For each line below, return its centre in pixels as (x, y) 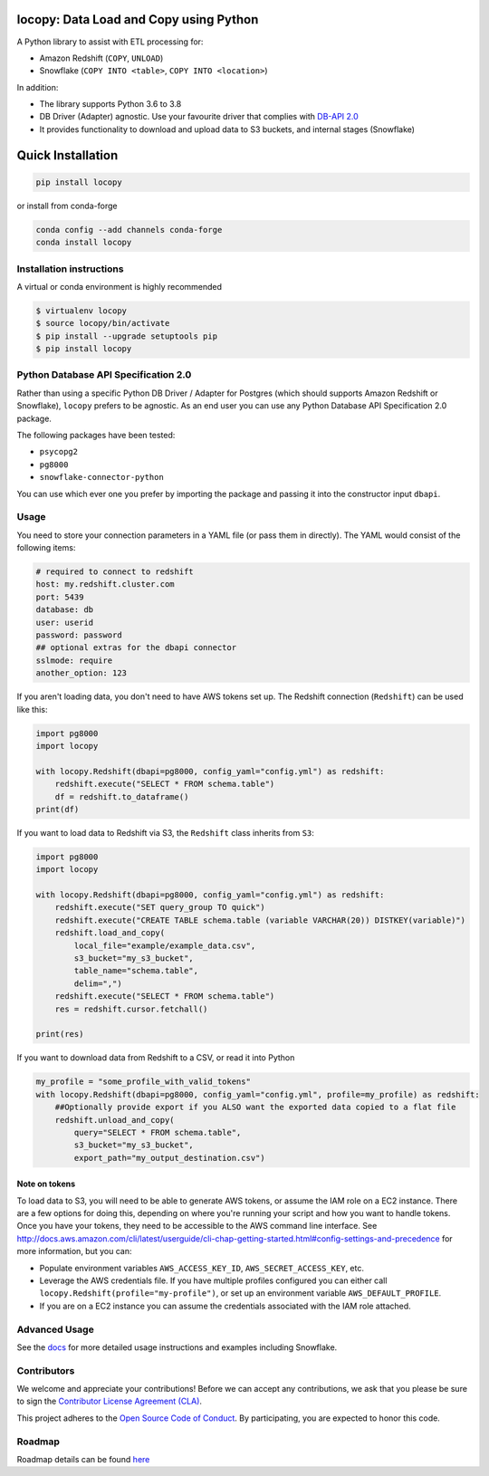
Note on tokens (46, 1184)
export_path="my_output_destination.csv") (170, 1158)
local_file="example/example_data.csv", (165, 945)
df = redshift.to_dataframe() (122, 796)
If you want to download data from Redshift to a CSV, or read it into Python (156, 1058)
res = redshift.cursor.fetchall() (131, 1009)
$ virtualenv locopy (81, 311)
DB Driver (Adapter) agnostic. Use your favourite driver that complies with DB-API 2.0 (199, 117)
